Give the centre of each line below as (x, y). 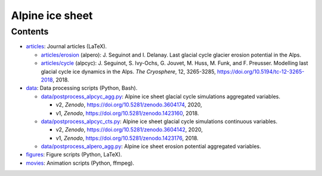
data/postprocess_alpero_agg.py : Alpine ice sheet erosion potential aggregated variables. (151, 146)
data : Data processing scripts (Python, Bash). (82, 88)
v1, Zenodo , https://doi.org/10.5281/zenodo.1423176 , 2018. (127, 138)
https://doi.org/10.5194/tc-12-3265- (261, 71)
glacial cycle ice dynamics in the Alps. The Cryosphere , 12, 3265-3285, (128, 71)
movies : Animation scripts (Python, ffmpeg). (80, 163)
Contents (30, 32)
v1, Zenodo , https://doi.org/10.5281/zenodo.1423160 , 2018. (127, 113)
